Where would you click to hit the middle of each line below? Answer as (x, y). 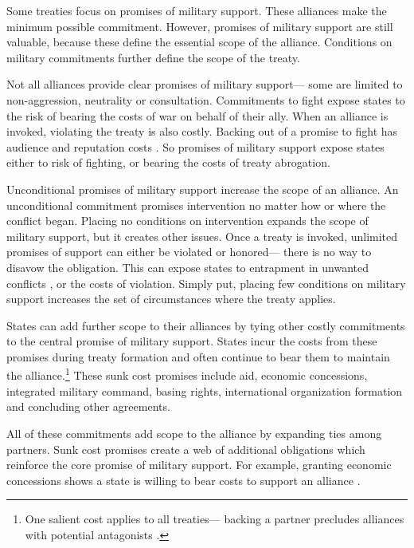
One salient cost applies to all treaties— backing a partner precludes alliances (215, 519)
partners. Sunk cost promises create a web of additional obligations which (186, 449)
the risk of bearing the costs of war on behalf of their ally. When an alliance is (197, 115)
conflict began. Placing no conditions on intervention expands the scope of (187, 221)
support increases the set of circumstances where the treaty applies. (171, 299)
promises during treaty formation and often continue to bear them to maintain (198, 356)
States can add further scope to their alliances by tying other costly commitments (206, 325)
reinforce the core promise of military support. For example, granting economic (199, 465)
